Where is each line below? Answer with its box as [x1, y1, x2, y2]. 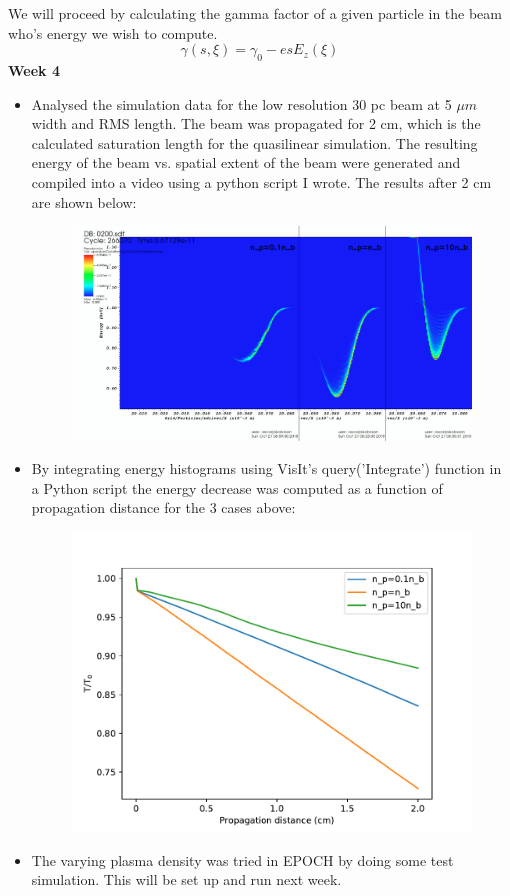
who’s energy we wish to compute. [8, 22, 218, 43]
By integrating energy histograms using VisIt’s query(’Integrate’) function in [31, 458, 502, 479]
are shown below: [31, 191, 137, 212]
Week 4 [8, 59, 60, 80]
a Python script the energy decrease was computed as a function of [31, 477, 443, 498]
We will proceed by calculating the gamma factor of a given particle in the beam [8, 3, 502, 23]
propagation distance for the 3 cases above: [31, 497, 296, 518]
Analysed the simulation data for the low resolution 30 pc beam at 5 [31, 93, 452, 114]
